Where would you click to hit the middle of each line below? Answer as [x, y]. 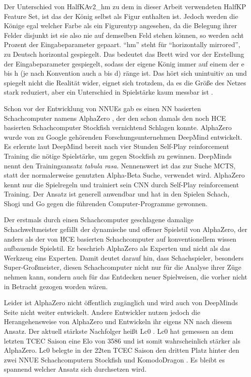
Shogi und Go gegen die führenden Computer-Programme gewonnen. [106, 203]
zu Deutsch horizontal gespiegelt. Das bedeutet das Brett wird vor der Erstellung [124, 54]
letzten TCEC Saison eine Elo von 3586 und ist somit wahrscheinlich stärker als [122, 340]
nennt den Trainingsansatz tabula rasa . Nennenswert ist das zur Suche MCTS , [120, 165]
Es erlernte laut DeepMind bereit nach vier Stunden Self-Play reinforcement [117, 146]
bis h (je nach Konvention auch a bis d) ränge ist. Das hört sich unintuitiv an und [125, 73]
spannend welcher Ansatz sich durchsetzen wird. [75, 369]
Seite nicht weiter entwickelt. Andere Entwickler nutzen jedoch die [102, 312]
